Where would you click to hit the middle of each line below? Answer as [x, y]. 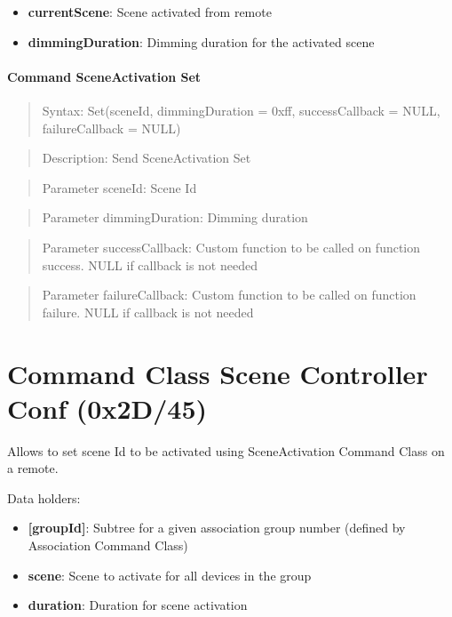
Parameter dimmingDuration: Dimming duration [175, 217]
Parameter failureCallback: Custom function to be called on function [229, 295]
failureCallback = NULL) [111, 128]
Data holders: [44, 497]
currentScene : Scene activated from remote [150, 12]
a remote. [33, 468]
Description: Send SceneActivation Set [147, 158]
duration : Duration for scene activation [138, 605]
